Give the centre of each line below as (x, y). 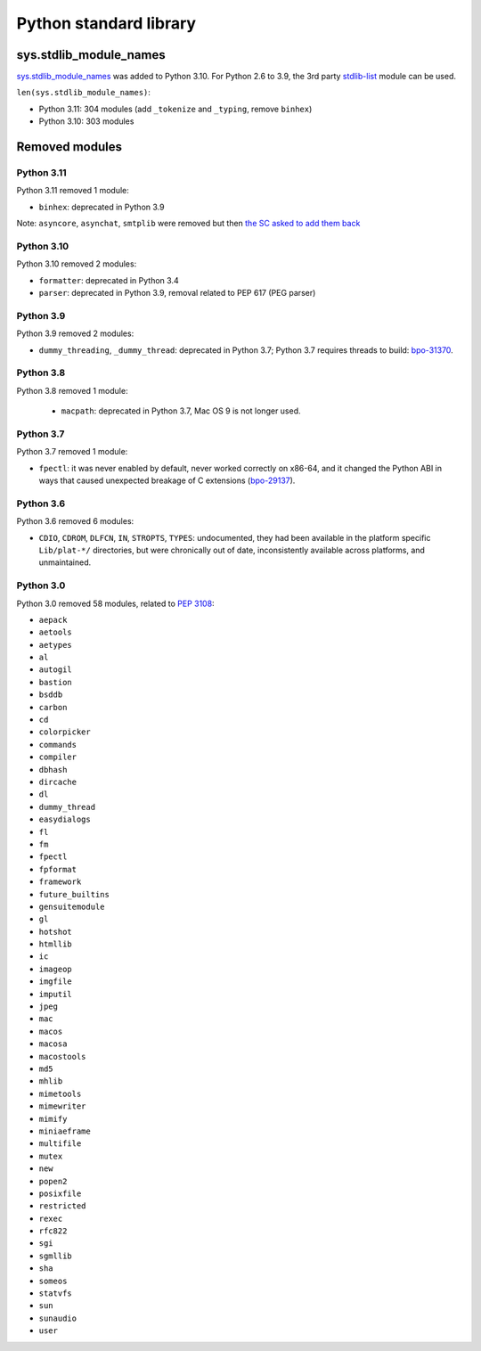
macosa (53, 1044)
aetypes (56, 645)
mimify (53, 1119)
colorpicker (65, 732)
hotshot (56, 932)
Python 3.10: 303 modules (86, 121)
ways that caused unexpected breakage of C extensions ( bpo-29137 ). (167, 480)
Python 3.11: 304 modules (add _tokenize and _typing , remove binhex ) (175, 109)
